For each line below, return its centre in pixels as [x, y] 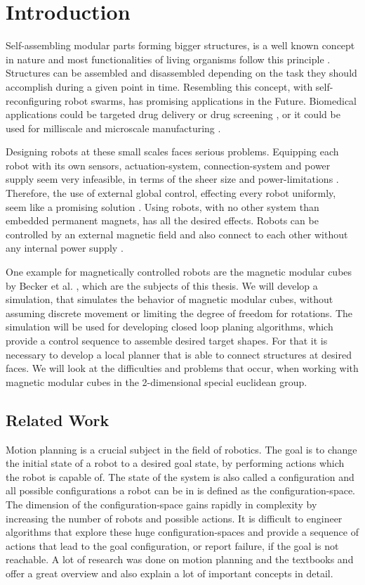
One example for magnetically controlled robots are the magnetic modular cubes [179, 272]
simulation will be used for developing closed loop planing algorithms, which [170, 327]
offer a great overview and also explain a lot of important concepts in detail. [170, 573]
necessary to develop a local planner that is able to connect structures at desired [179, 354]
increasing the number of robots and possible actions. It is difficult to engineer [174, 518]
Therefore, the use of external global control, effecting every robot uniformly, [171, 193]
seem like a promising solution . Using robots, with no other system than [162, 206]
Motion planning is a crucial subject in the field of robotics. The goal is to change [181, 449]
